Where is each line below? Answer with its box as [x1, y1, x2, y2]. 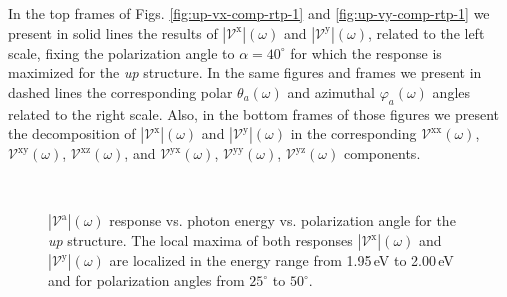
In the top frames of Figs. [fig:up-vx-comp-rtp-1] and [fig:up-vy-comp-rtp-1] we [8, 3, 490, 23]
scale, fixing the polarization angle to [8, 42, 235, 63]
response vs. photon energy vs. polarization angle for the [109, 210, 456, 231]
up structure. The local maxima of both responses [48, 230, 353, 251]
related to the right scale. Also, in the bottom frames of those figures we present [8, 103, 499, 124]
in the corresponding [290, 123, 417, 144]
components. [343, 143, 421, 164]
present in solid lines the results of [8, 22, 218, 43]
